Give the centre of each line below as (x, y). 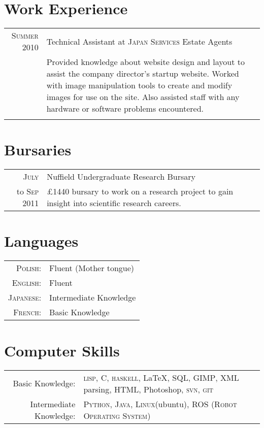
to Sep (28, 191)
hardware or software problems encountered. (125, 109)
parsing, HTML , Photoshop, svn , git (148, 389)
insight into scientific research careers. (114, 203)
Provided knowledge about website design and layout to (145, 62)
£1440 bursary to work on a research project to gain (140, 191)
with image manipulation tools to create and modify (139, 85)
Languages (41, 241)
